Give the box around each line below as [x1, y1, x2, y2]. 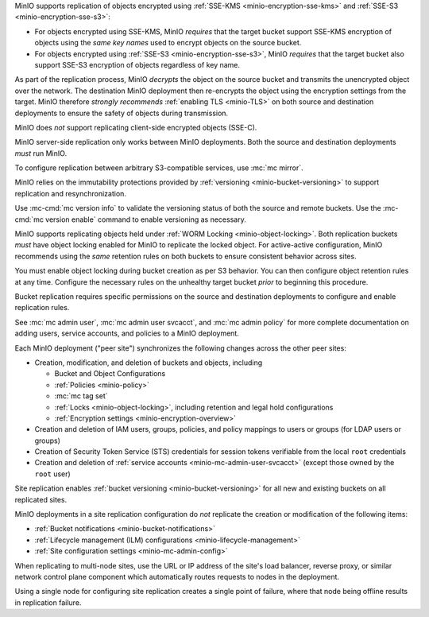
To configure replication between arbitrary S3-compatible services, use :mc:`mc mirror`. [14, 163, 303, 173]
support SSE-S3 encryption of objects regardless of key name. [34, 60, 241, 69]
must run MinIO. [14, 148, 68, 158]
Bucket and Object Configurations [54, 369, 166, 378]
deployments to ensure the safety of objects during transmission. [14, 108, 229, 118]
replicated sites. [14, 495, 68, 504]
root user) [34, 469, 71, 479]
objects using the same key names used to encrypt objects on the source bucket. [34, 38, 302, 48]
